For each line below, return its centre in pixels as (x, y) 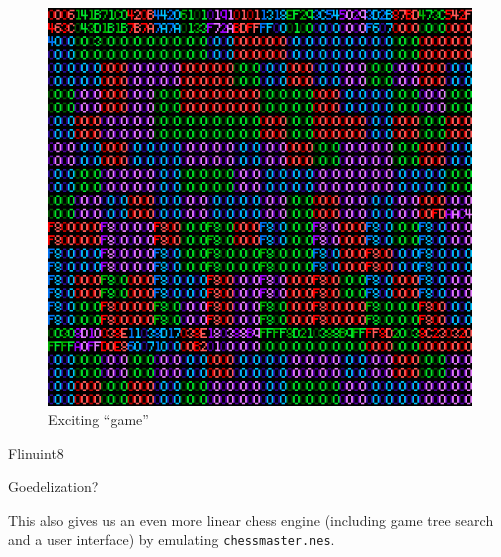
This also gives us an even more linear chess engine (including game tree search (251, 519)
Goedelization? (53, 486)
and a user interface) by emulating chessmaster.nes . (171, 539)
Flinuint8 (36, 452)
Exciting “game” (98, 419)
